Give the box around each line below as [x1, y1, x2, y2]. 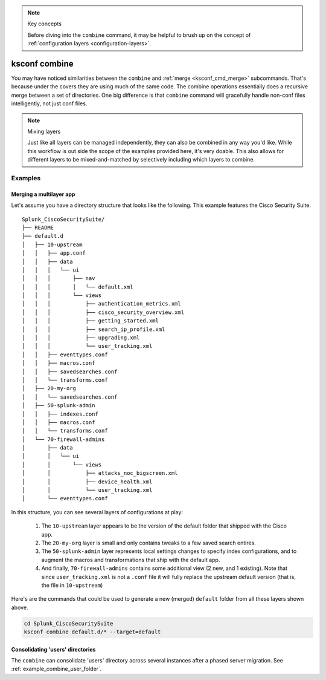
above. [11, 604, 28, 611]
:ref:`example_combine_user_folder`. [11, 665, 102, 673]
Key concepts [27, 20, 62, 27]
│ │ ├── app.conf [22, 250, 86, 257]
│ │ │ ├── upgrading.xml [22, 335, 140, 341]
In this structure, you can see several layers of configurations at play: [11, 508, 184, 515]
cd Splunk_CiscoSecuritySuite [24, 620, 113, 627]
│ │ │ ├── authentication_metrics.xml [22, 300, 181, 307]
